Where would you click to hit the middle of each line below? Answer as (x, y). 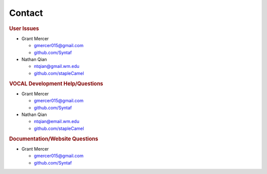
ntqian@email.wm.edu (57, 121)
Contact (26, 13)
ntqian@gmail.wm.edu (57, 66)
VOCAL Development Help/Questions (56, 83)
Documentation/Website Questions (54, 139)
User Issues (24, 28)
